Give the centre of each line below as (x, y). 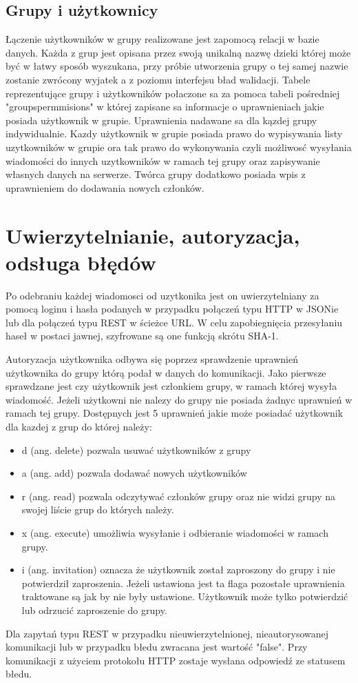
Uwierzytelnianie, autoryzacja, (153, 235)
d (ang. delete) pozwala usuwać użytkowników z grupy (136, 449)
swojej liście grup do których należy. (98, 509)
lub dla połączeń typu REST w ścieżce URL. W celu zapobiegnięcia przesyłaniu (174, 322)
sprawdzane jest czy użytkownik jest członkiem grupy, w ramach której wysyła (171, 386)
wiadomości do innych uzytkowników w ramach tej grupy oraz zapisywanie (163, 160)
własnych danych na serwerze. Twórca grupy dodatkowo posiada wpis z (156, 174)
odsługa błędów (81, 262)
